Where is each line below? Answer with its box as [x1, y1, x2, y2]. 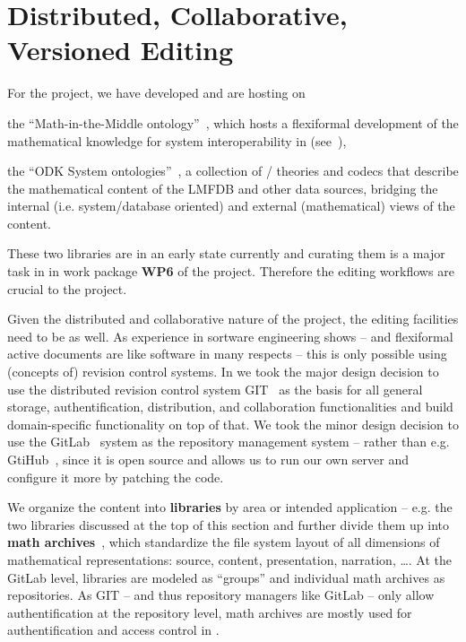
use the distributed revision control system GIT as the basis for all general [7, 379, 423, 398]
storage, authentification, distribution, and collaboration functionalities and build [7, 397, 453, 416]
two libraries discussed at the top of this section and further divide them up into [7, 515, 449, 534]
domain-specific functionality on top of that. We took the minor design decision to [7, 414, 459, 433]
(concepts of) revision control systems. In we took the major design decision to [7, 362, 439, 381]
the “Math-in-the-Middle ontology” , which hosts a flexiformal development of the [7, 113, 459, 132]
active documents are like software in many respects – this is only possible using [7, 344, 447, 363]
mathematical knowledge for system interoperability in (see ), [7, 131, 347, 150]
